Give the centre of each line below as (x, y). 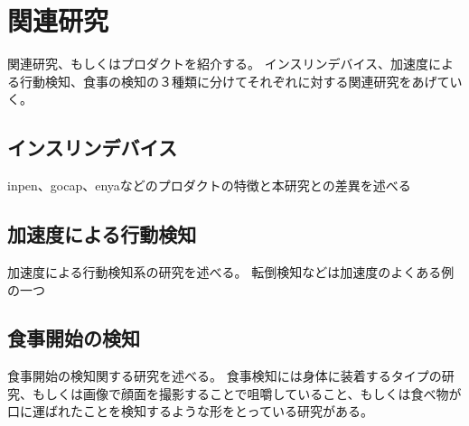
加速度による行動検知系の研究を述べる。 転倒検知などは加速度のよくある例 (231, 271)
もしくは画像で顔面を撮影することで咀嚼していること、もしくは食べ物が (247, 393)
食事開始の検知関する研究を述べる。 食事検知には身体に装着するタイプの (225, 376)
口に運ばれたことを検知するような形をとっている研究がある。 (190, 411)
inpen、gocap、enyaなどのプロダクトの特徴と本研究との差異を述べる (209, 185)
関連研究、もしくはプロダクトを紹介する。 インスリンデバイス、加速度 (218, 64)
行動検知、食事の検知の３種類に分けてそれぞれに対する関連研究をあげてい (241, 81)
